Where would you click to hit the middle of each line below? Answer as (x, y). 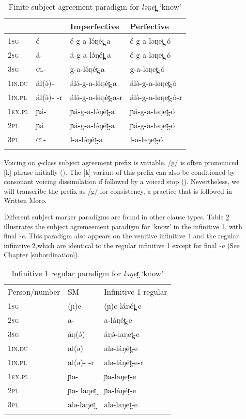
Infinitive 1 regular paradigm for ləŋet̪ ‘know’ (87, 273)
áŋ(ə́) (76, 334)
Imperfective (95, 26)
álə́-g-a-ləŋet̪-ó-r (156, 97)
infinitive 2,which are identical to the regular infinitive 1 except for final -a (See (122, 245)
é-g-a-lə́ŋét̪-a (90, 41)
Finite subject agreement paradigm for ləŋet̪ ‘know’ (95, 7)
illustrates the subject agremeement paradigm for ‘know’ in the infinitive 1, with (123, 226)
